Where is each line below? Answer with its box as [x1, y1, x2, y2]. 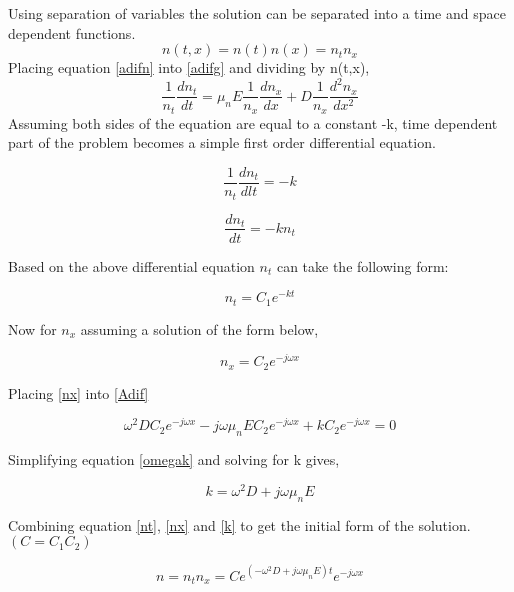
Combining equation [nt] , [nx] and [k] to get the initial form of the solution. [8, 514, 471, 535]
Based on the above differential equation [8, 255, 255, 276]
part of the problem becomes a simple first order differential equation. [8, 132, 436, 153]
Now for [8, 318, 57, 339]
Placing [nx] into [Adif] [8, 382, 149, 403]
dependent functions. [8, 22, 136, 43]
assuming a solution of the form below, [80, 318, 319, 339]
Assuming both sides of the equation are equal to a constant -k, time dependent [8, 112, 498, 133]
